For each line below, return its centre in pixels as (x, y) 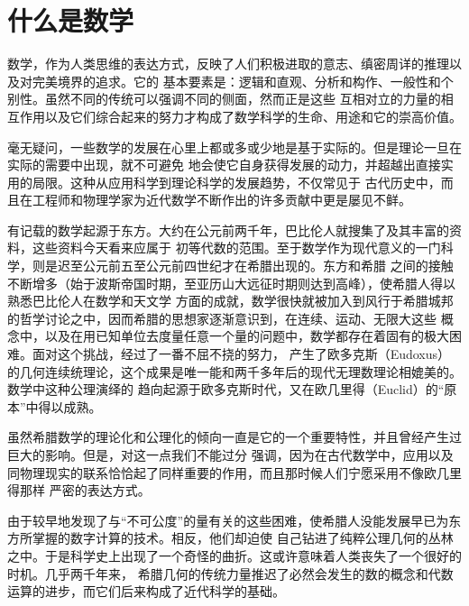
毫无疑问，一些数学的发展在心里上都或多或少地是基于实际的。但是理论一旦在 (234, 147)
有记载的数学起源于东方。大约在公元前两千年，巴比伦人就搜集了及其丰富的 (228, 230)
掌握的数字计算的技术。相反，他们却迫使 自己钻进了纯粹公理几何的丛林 (243, 538)
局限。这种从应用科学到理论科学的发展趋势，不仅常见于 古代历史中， (236, 182)
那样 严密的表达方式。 (85, 490)
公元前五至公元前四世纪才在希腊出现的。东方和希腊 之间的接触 (268, 266)
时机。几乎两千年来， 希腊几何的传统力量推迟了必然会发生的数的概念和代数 (230, 573)
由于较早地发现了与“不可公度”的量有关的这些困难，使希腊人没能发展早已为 (228, 520)
